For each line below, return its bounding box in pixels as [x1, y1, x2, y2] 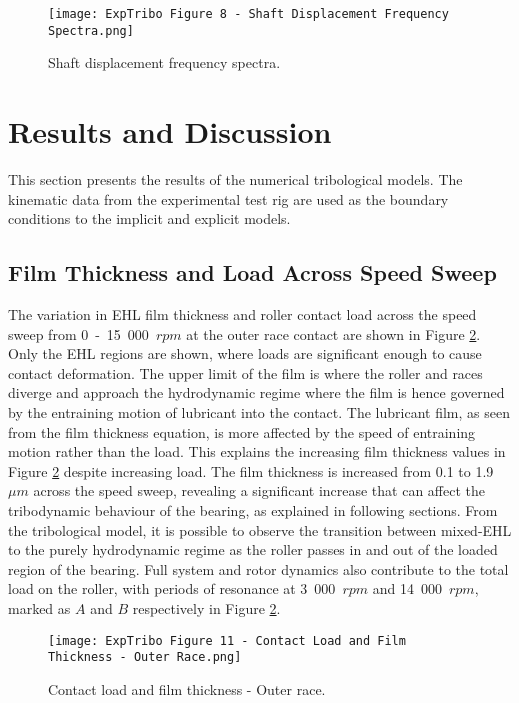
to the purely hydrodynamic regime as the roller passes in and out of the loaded [8, 539, 498, 560]
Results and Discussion [8, 111, 332, 152]
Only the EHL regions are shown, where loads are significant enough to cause [8, 343, 482, 364]
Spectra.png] [48, 23, 134, 38]
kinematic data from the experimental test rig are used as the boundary [8, 188, 449, 209]
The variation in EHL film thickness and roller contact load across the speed [8, 304, 477, 325]
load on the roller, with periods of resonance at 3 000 [8, 578, 336, 599]
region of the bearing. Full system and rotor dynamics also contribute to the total [8, 558, 509, 579]
